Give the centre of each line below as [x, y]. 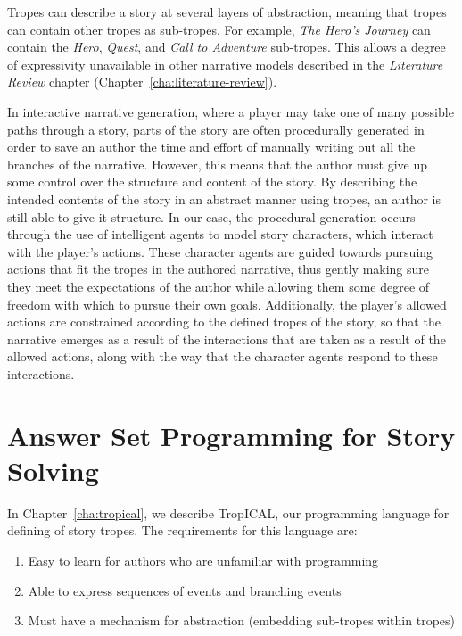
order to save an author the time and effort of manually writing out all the [211, 147]
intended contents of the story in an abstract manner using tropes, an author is [224, 198]
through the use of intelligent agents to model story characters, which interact [220, 234]
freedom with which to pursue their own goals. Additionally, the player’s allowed [227, 304]
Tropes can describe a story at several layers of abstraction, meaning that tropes [227, 12]
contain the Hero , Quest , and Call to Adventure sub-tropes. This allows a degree [227, 47]
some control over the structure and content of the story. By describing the [212, 182]
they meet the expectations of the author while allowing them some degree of [219, 286]
